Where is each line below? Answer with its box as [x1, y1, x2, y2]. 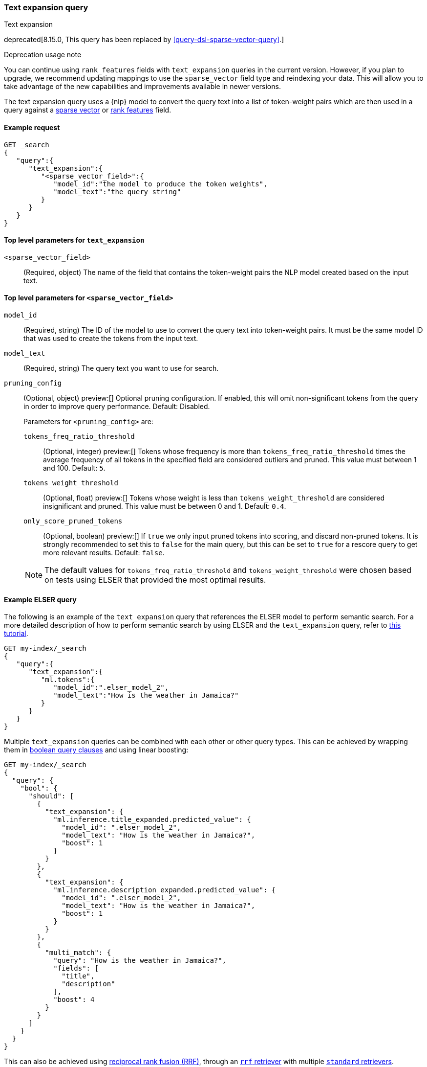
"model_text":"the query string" [53, 187, 181, 196]
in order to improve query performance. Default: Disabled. [23, 402, 210, 411]
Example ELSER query [4, 595, 77, 604]
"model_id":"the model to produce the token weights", [53, 180, 268, 188]
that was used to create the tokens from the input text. [23, 334, 198, 343]
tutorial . [4, 629, 28, 638]
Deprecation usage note [4, 50, 82, 59]
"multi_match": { [45, 949, 111, 957]
